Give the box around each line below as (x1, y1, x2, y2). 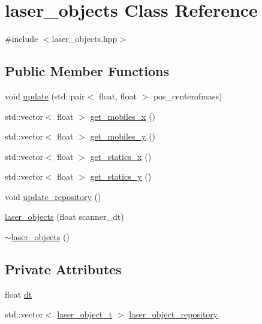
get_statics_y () (90, 170, 152, 183)
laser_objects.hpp (52, 32, 118, 45)
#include (5, 32, 38, 45)
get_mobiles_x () (90, 110, 156, 122)
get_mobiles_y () (90, 130, 156, 143)
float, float (98, 89, 137, 102)
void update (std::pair (5, 89, 85, 102)
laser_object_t (57, 308, 113, 320)
